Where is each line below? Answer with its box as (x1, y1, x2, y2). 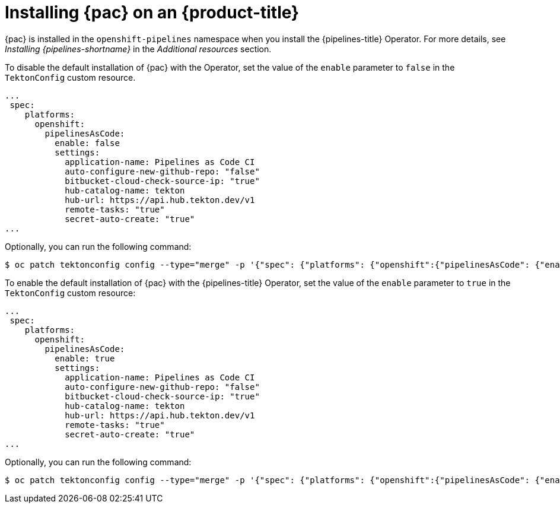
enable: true (55, 353, 115, 363)
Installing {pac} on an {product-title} (5, 2, 300, 23)
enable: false (55, 138, 120, 148)
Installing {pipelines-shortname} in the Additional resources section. (5, 43, 272, 54)
